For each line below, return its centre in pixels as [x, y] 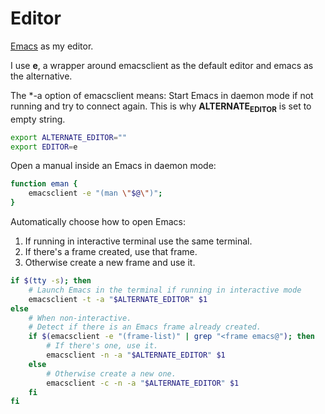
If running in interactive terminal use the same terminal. [138, 241]
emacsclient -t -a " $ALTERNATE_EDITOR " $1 [118, 299]
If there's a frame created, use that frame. [111, 252]
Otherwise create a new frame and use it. [110, 263]
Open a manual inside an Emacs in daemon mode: [113, 166]
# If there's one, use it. [102, 346]
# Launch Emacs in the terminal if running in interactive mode [165, 290]
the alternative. [41, 76]
